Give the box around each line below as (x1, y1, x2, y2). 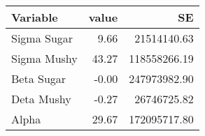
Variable (11, 9, 58, 25)
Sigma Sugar (11, 30, 73, 46)
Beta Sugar (11, 70, 66, 86)
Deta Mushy (11, 91, 71, 107)
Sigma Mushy (11, 50, 78, 66)
